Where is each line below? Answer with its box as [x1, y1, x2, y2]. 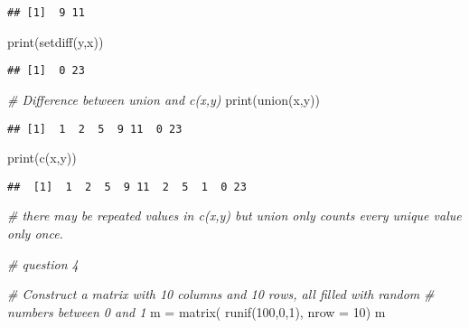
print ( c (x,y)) [7, 148, 77, 167]
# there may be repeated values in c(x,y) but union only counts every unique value [7, 206, 462, 225]
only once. [7, 224, 63, 242]
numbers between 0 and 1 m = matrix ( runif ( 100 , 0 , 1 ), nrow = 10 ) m [7, 302, 386, 321]
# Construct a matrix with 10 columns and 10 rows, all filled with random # [7, 285, 435, 304]
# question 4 [7, 254, 79, 273]
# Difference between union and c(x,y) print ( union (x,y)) [7, 89, 320, 108]
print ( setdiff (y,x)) [7, 32, 104, 51]
